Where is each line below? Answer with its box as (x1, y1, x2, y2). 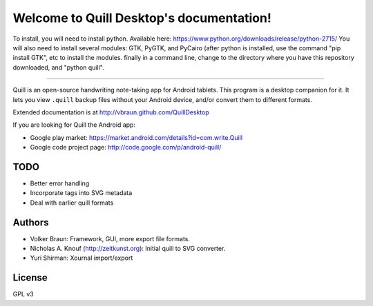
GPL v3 (12, 290, 34, 298)
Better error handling (30, 179, 90, 187)
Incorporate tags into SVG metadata (30, 189, 133, 197)
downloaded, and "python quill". (12, 63, 104, 72)
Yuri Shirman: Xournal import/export (30, 254, 133, 262)
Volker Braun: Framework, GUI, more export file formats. (30, 234, 190, 243)
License (12, 272, 48, 284)
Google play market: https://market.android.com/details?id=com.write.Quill (30, 133, 243, 141)
